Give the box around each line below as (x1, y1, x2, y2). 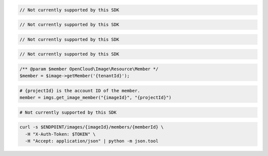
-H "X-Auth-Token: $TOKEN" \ (25, 131, 96, 137)
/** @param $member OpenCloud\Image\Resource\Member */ (19, 66, 159, 72)
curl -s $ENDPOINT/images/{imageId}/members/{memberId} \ (19, 124, 164, 130)
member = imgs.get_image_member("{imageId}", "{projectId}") (19, 95, 172, 100)
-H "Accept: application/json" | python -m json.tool (25, 138, 159, 144)
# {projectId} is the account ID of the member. (19, 87, 140, 93)
